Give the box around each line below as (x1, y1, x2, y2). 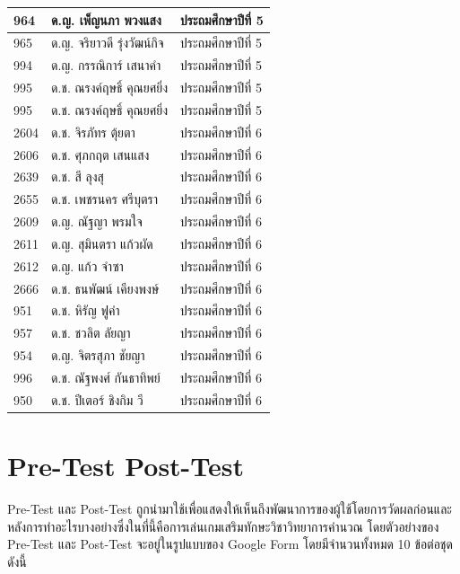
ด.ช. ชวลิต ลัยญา (51, 323, 131, 342)
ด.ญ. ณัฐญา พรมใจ (51, 212, 143, 231)
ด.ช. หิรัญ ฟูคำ (51, 301, 120, 320)
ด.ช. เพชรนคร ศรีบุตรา (51, 190, 159, 208)
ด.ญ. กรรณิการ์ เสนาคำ (51, 56, 161, 75)
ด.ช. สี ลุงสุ (51, 167, 104, 186)
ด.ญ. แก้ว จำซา (51, 256, 124, 275)
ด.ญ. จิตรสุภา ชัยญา (51, 346, 145, 365)
